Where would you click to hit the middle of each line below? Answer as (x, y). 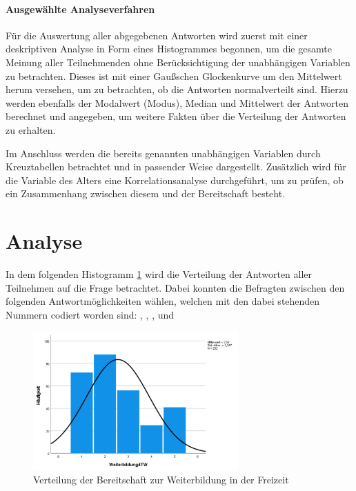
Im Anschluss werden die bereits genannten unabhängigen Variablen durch (163, 153)
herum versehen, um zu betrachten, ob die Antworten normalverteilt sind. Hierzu (177, 89)
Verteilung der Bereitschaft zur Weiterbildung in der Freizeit (161, 480)
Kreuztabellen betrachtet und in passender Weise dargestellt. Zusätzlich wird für (176, 167)
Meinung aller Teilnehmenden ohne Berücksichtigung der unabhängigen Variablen (178, 62)
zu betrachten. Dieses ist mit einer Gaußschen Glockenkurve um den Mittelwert (174, 76)
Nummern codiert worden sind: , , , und (90, 314)
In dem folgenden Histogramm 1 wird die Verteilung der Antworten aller (159, 274)
